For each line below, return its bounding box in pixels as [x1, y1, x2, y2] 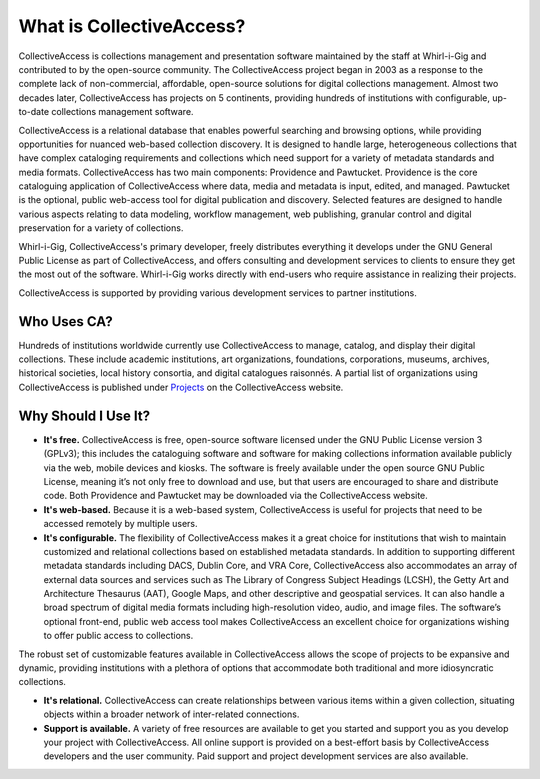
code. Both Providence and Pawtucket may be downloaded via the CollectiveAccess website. [43, 490, 429, 502]
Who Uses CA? [18, 313, 114, 330]
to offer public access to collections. [43, 630, 194, 642]
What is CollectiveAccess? [18, 15, 246, 37]
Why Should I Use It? [18, 407, 150, 424]
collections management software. [51, 106, 194, 118]
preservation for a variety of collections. [18, 222, 184, 234]
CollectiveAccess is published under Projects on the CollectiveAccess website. [18, 381, 344, 393]
